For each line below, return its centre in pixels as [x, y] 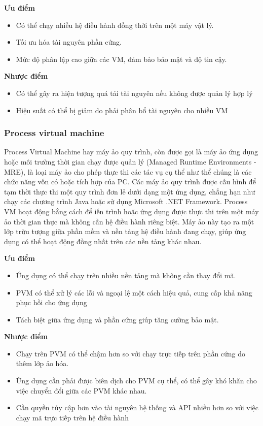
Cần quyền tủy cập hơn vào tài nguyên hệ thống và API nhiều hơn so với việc [137, 407]
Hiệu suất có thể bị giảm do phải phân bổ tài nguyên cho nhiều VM [122, 110]
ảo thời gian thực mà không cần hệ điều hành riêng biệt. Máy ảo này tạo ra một [129, 221]
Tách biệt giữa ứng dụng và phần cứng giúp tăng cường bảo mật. [117, 319]
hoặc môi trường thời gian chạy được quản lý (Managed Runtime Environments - [130, 161]
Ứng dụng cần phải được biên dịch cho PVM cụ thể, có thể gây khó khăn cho [136, 381]
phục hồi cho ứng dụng [51, 302]
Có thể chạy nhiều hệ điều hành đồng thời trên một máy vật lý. [115, 25]
